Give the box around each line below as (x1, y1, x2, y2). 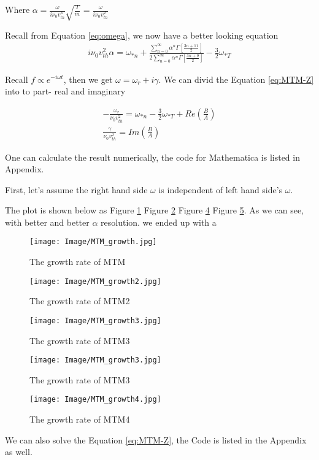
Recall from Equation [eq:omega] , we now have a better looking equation (5, 29, 279, 42)
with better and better (5, 215, 90, 228)
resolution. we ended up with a (101, 215, 217, 228)
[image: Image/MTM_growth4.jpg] (29, 395, 161, 404)
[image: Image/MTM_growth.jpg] (29, 237, 157, 247)
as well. (5, 445, 33, 458)
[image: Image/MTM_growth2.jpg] (29, 277, 161, 286)
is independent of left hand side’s (158, 183, 283, 196)
